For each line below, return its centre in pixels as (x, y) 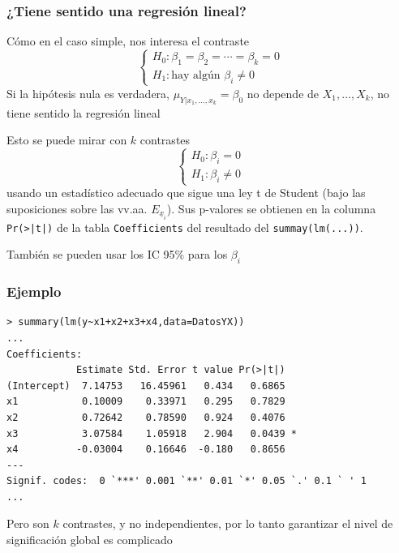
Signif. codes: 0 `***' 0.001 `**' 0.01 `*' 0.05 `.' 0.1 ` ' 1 (187, 481)
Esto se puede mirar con (67, 140)
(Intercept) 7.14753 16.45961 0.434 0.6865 (146, 386)
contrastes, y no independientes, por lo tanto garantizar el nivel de (228, 523)
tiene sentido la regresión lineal (84, 112)
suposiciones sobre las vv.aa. (77, 208)
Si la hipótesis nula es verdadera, (88, 93)
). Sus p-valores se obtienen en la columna (271, 208)
